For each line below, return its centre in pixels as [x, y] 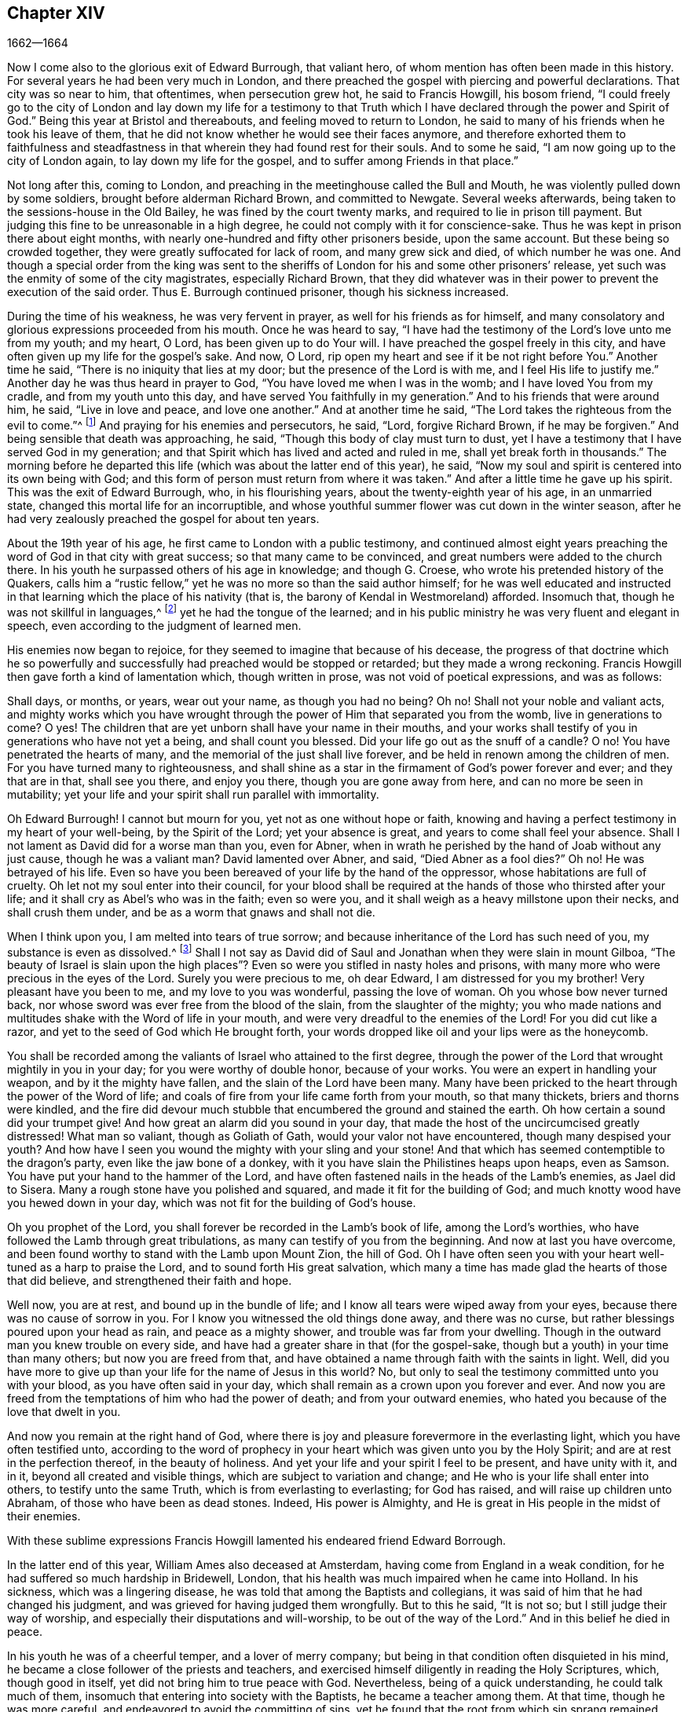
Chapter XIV [56, 13]
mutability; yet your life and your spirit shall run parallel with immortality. [193, 794]
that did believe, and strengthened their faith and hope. [150, 1281]
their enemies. [44, 1516]
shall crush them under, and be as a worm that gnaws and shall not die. [191, 912]
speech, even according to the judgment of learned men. [154, 625]
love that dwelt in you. [64, 1412]
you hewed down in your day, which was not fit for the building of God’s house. [212, 1203]
